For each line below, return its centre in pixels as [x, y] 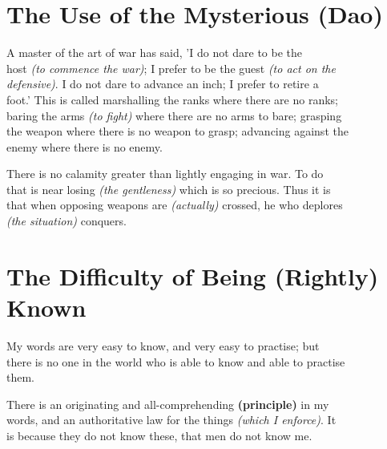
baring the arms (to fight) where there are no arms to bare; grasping [174, 115]
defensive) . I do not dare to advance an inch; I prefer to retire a [163, 84]
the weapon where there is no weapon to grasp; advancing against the [177, 131]
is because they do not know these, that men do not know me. [159, 435]
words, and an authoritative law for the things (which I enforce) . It [171, 420]
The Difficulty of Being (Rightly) [193, 275]
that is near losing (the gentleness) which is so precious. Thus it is [169, 189]
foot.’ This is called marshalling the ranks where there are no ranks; [173, 99]
